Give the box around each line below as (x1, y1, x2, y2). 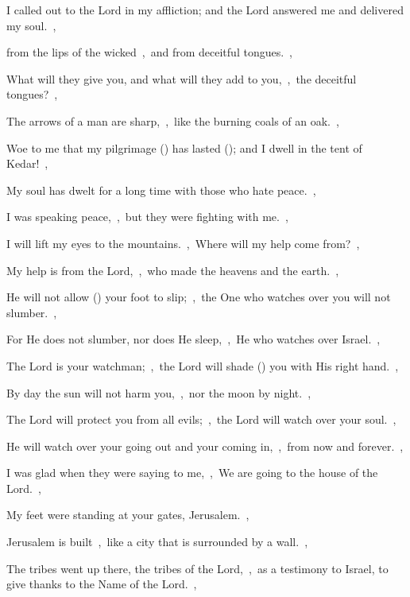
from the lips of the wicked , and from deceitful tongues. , (6, 44, 292, 60)
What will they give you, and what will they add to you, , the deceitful (6, 70, 357, 87)
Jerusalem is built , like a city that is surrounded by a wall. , (6, 533, 308, 550)
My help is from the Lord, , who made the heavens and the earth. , (6, 262, 339, 278)
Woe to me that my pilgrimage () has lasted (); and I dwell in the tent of (6, 139, 362, 156)
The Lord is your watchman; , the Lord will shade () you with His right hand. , (6, 357, 399, 374)
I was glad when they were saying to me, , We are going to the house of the (6, 464, 378, 481)
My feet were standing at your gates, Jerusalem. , (6, 506, 249, 523)
